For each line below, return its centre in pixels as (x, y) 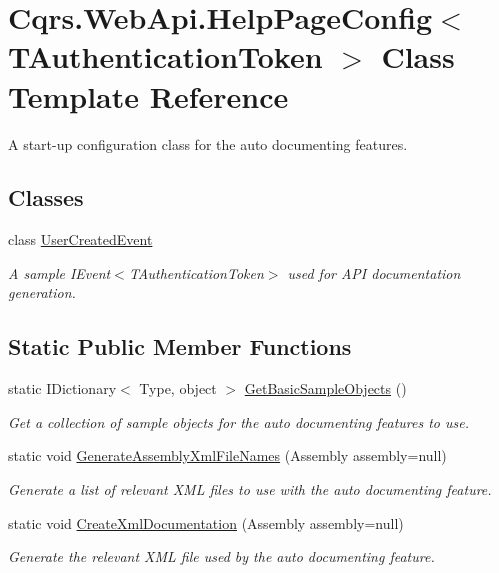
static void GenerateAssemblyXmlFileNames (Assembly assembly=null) (227, 455)
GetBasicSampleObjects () (325, 388)
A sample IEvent (59, 272)
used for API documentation (374, 272)
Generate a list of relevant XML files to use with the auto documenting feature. (250, 489)
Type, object (178, 388)
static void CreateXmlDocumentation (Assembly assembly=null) (206, 522)
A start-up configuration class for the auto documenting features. (208, 143)
